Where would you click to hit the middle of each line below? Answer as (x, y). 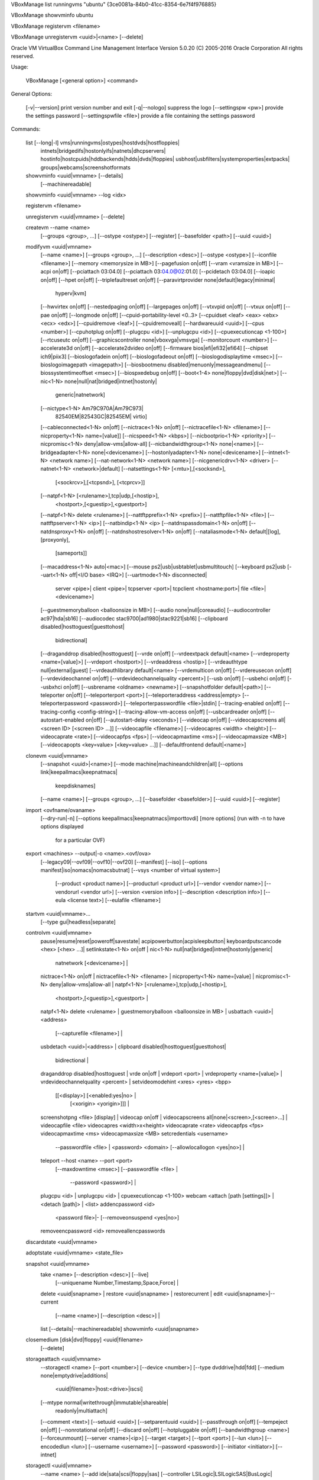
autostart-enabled (63, 720)
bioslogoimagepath (64, 365)
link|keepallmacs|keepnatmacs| (79, 772)
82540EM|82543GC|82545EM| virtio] (101, 417)
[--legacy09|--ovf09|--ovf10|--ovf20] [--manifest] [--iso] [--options (124, 862)
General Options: (32, 94)
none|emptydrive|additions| (74, 1375)
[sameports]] (71, 553)
